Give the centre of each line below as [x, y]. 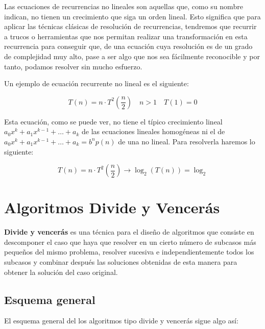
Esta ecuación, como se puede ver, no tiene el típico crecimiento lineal [113, 121]
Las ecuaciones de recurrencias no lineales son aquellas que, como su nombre [124, 6]
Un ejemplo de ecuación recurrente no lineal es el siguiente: [97, 83]
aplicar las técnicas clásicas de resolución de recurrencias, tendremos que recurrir [130, 26]
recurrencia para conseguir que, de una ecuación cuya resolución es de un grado [128, 46]
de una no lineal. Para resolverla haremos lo [187, 141]
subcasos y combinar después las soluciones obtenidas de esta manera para [121, 262]
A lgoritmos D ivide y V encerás [112, 207]
